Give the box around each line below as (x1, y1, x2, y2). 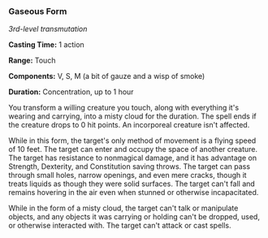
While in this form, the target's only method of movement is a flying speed (8, 136, 257, 145)
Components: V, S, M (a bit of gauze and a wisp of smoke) (8, 71, 205, 81)
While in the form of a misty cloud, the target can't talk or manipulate (8, 203, 239, 213)
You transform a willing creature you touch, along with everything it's (8, 103, 240, 113)
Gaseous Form (8, 6, 67, 17)
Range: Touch (8, 55, 56, 66)
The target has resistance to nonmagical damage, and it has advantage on (8, 153, 257, 163)
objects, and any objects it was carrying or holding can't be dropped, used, (8, 212, 260, 222)
